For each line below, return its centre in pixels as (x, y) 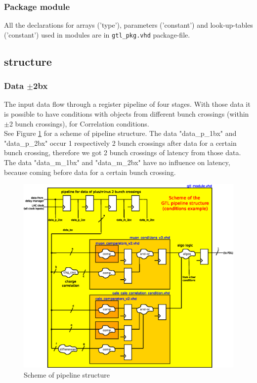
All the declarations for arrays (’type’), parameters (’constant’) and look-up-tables (128, 25)
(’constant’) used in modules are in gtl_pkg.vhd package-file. (97, 34)
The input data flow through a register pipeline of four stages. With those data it (127, 104)
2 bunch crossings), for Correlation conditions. (79, 123)
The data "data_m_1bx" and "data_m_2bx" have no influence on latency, (117, 162)
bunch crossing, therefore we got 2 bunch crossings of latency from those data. (123, 152)
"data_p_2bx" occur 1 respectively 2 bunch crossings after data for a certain (120, 143)
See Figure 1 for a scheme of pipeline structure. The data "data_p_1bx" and (120, 133)
